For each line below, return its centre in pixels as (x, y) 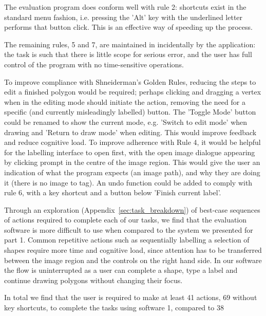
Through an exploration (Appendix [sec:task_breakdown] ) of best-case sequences (132, 209)
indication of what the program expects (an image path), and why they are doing (132, 172)
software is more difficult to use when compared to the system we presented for (129, 229)
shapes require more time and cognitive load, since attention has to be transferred (133, 250)
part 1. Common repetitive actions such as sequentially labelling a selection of (127, 240)
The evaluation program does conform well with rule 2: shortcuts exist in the (125, 7)
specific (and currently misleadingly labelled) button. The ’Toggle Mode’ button (130, 112)
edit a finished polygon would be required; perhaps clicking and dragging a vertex (133, 92)
